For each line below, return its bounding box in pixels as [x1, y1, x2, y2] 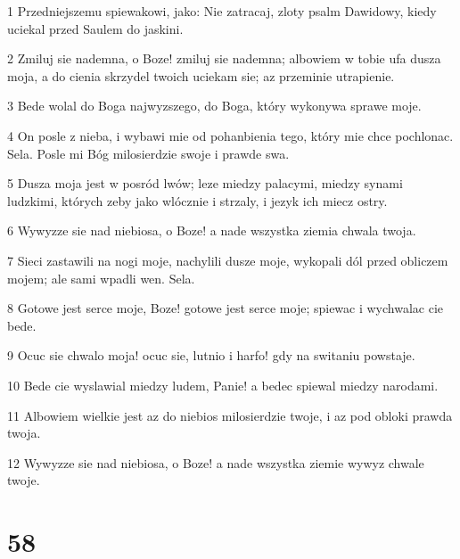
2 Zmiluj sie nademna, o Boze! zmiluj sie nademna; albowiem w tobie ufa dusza [7, 49, 441, 68]
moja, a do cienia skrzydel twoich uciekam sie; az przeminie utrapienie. [7, 66, 395, 85]
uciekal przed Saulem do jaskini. [7, 19, 184, 37]
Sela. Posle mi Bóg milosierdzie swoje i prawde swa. [7, 144, 290, 162]
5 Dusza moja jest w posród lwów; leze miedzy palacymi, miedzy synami [7, 174, 403, 193]
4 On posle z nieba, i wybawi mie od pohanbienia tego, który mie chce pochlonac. [7, 126, 454, 144]
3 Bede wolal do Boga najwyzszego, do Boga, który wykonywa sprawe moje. [7, 96, 422, 115]
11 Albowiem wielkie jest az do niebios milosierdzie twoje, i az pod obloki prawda [7, 406, 453, 424]
